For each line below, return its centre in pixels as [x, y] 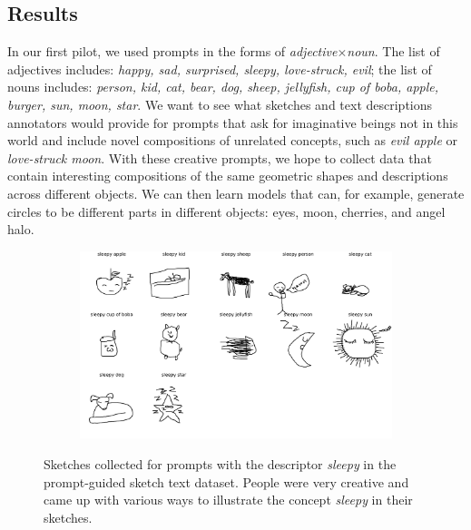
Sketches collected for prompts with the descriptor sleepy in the [220, 463]
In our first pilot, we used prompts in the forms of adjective [172, 51]
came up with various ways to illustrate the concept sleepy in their [228, 500]
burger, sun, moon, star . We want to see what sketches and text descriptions [220, 104]
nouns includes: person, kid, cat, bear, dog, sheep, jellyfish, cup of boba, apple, [223, 87]
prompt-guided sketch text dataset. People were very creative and [226, 481]
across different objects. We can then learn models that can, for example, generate [236, 193]
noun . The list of [393, 51]
